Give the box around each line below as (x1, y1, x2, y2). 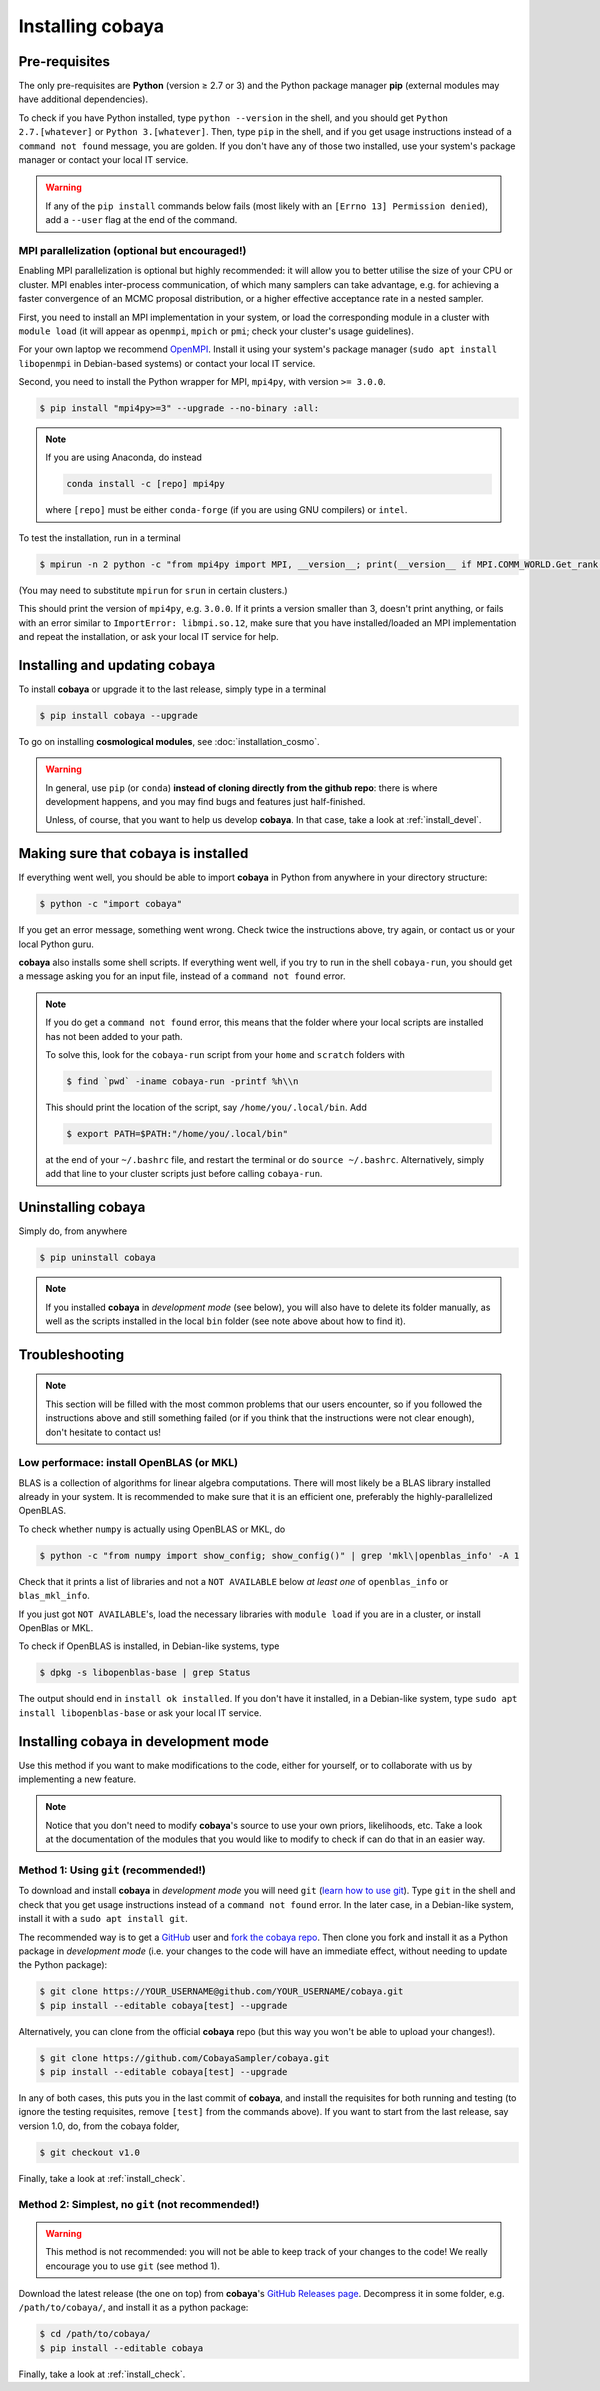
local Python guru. (18, 938, 95, 950)
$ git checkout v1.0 (39, 2146, 140, 2158)
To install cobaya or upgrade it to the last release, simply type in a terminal (18, 683, 327, 695)
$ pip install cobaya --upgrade (39, 710, 199, 721)
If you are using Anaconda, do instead (45, 451, 202, 464)
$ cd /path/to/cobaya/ (39, 2328, 151, 2340)
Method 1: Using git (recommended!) (18, 1863, 207, 1877)
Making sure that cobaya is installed (18, 845, 249, 862)
